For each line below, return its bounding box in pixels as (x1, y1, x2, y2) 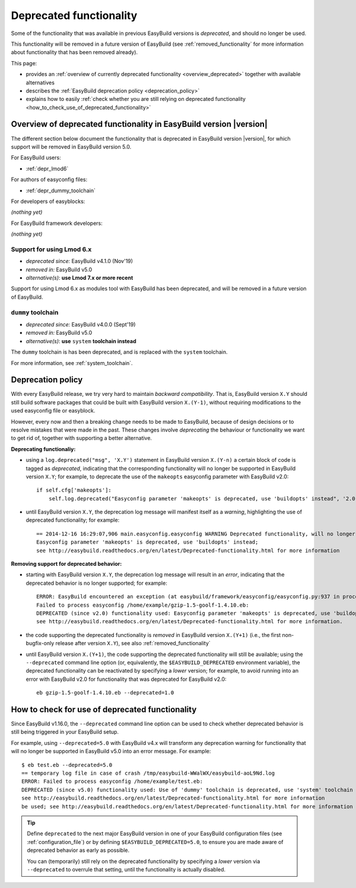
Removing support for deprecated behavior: (11, 560, 122, 567)
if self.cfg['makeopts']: (36, 487, 112, 494)
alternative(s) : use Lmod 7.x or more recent (26, 274, 133, 281)
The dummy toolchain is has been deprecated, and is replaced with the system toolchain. (11, 348, 228, 356)
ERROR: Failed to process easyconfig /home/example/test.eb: (21, 778, 203, 785)
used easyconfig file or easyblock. (11, 407, 96, 414)
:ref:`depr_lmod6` (26, 165, 69, 172)
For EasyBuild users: (11, 154, 62, 161)
